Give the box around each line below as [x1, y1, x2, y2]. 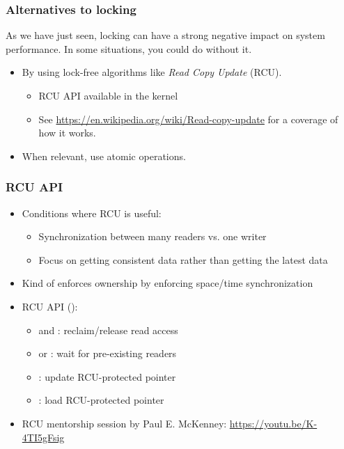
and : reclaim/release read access [38, 322, 178, 337]
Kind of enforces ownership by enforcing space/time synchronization [22, 276, 313, 290]
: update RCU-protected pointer [38, 369, 176, 384]
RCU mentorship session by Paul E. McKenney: [22, 416, 227, 430]
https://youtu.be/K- [229, 416, 318, 430]
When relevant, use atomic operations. [22, 148, 186, 163]
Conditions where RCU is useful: [22, 205, 162, 220]
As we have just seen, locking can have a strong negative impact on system [6, 28, 325, 42]
